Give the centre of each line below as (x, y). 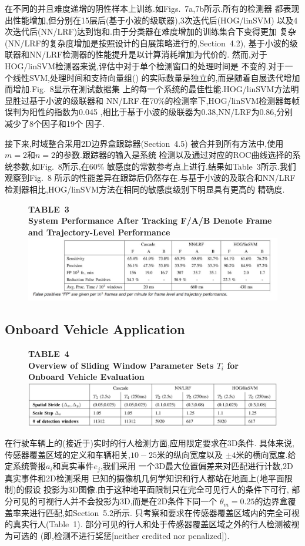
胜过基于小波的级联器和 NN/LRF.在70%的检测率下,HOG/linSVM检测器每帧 (156, 100)
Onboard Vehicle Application (95, 329)
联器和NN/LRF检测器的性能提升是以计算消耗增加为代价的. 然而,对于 (136, 54)
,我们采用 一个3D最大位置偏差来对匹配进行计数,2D (197, 466)
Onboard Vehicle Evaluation (86, 377)
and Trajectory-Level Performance (99, 232)
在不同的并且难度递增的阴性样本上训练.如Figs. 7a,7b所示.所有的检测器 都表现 (152, 8)
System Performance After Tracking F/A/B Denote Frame (150, 220)
